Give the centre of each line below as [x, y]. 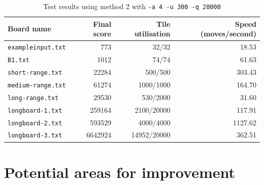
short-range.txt [35, 73]
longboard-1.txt [35, 110]
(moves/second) [228, 34]
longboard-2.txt [35, 123]
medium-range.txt [37, 85]
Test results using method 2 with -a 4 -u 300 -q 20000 [132, 6]
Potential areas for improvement [120, 172]
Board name [29, 29]
